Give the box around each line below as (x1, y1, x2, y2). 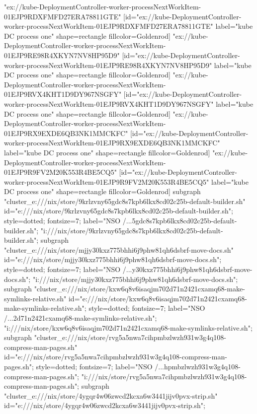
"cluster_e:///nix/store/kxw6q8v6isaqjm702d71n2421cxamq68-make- (34, 283, 245, 294)
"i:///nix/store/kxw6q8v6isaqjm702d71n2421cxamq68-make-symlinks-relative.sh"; (4, 322, 253, 333)
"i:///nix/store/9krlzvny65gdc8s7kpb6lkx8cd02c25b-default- (40, 225, 223, 235)
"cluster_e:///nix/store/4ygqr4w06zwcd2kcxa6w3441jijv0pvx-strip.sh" (4, 390, 218, 401)
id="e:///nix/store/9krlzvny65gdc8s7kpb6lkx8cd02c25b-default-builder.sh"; (4, 206, 233, 216)
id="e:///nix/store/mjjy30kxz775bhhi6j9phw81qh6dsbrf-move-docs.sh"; (4, 254, 222, 265)
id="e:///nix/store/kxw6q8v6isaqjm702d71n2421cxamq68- (68, 293, 247, 303)
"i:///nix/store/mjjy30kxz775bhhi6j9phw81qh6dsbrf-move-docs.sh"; (32, 274, 238, 284)
